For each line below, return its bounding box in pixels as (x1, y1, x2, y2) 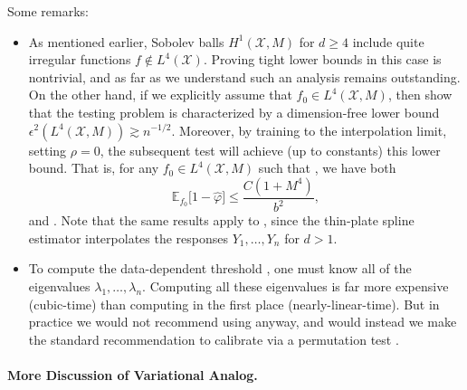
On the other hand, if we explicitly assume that (28, 85, 292, 104)
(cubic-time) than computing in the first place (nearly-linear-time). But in (28, 294, 440, 313)
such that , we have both (258, 158, 396, 177)
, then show (387, 85, 453, 104)
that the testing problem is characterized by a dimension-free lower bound (28, 102, 440, 121)
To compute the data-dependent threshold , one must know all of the (28, 259, 412, 278)
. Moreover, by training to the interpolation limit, (171, 120, 447, 139)
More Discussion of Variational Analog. (7, 365, 258, 384)
